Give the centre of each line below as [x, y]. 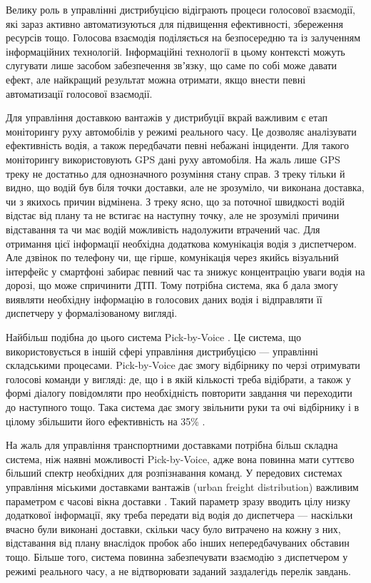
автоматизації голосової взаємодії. [79, 93]
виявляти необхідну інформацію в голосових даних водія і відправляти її [164, 299]
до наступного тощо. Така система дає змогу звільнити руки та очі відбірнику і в [183, 407]
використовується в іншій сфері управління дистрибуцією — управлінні [162, 351]
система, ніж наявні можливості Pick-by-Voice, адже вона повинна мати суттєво [180, 458]
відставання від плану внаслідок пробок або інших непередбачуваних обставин [178, 543]
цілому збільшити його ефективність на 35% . [106, 421]
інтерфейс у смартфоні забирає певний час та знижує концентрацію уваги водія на [185, 271]
